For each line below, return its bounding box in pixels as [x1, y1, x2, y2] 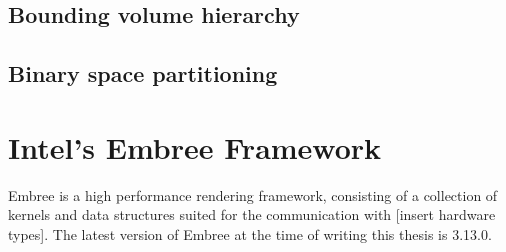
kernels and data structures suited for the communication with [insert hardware [8, 204, 496, 225]
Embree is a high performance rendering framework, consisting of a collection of [8, 184, 498, 205]
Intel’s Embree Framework [8, 126, 382, 167]
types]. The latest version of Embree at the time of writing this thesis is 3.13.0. [8, 223, 492, 244]
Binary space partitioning [8, 58, 278, 89]
